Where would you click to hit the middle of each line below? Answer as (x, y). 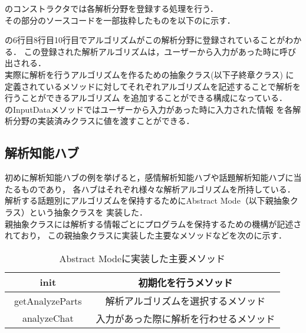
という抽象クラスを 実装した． (88, 212)
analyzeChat (48, 318)
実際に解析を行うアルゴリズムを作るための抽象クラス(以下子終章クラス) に (149, 74)
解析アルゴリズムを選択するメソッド (185, 301)
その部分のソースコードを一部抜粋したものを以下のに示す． (120, 20)
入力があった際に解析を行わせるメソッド (185, 318)
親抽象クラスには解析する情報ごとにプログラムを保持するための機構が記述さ (153, 223)
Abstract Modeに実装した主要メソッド (142, 258)
